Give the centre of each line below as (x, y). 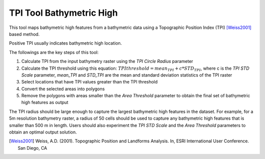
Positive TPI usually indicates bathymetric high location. (66, 43)
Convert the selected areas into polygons (63, 89)
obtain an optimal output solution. (43, 132)
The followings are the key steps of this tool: (54, 52)
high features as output (45, 103)
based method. (24, 34)
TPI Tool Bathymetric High (63, 13)
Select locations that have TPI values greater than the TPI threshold (90, 82)
